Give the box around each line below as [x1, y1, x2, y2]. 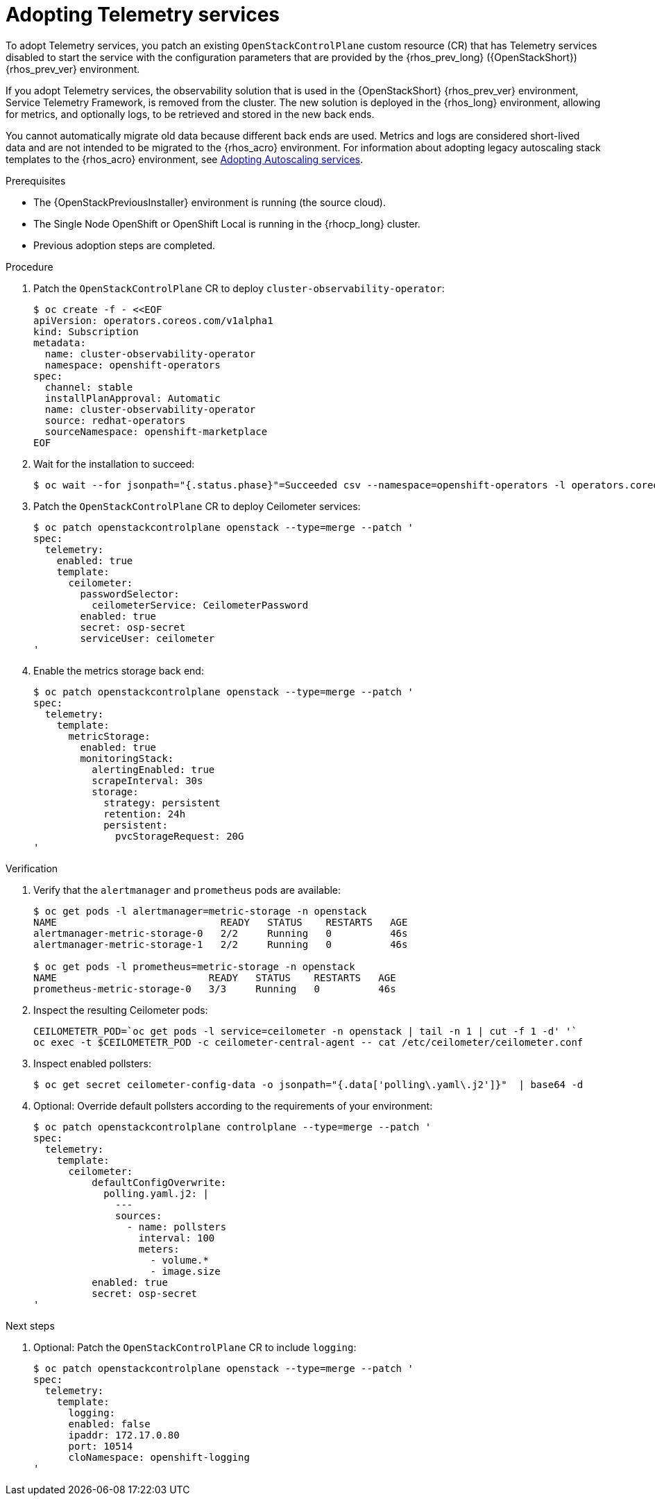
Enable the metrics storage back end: [33, 664, 204, 677]
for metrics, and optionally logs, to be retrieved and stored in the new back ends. [6, 108, 375, 120]
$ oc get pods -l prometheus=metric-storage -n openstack [33, 960, 355, 972]
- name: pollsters [126, 1221, 227, 1232]
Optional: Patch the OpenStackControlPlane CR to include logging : [33, 1341, 357, 1353]
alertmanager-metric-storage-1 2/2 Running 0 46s [33, 938, 408, 950]
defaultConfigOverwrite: [92, 1176, 227, 1188]
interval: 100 [138, 1232, 215, 1244]
